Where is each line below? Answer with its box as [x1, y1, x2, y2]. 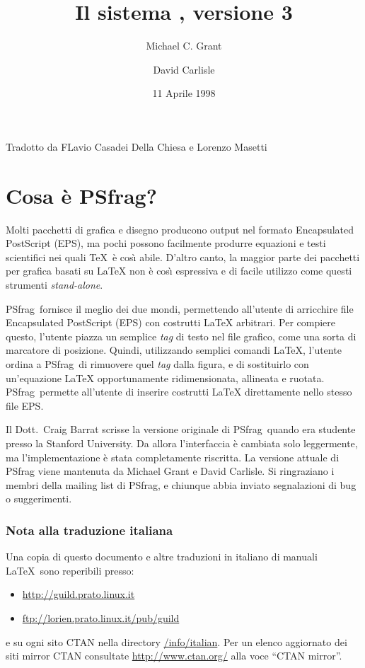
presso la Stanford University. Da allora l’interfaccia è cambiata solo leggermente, [6, 435, 358, 450]
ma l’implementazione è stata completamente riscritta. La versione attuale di [6, 449, 340, 464]
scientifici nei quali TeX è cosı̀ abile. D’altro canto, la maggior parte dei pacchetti [6, 249, 360, 264]
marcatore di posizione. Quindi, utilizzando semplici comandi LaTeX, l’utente [6, 342, 342, 357]
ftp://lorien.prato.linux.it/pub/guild [22, 610, 180, 625]
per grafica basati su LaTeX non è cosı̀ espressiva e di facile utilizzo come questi [6, 263, 352, 278]
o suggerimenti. [6, 491, 72, 506]
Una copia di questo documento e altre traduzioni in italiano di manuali [6, 549, 318, 564]
